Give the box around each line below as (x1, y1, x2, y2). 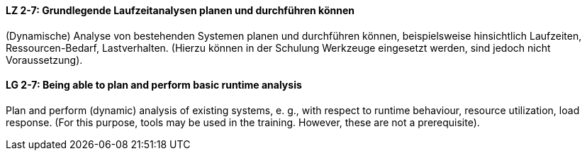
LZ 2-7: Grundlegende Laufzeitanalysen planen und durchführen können (6, 4, 354, 16)
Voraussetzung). (6, 53, 83, 66)
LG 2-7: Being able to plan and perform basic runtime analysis (6, 79, 302, 91)
